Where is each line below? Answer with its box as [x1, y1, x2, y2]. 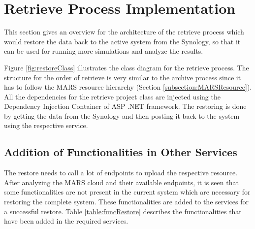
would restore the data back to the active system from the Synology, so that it [4, 36, 241, 46]
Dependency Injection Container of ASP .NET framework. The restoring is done [4, 101, 247, 111]
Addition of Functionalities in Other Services [4, 144, 237, 160]
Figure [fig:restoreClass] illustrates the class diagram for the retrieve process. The [4, 62, 249, 72]
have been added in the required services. [4, 216, 128, 226]
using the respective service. [4, 120, 88, 131]
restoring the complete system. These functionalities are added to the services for [4, 196, 249, 207]
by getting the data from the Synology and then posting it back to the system [4, 110, 240, 121]
